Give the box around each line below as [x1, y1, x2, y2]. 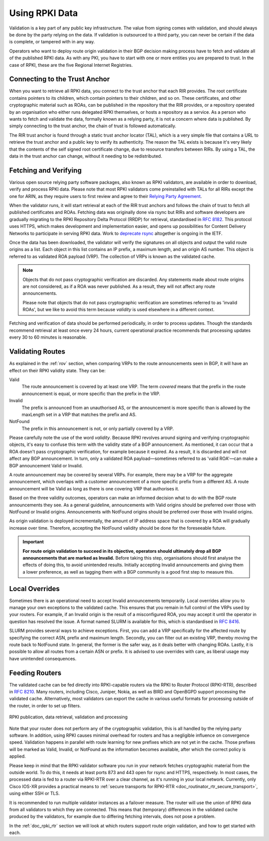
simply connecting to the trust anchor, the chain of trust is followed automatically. [9, 123, 176, 129]
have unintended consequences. [9, 655, 77, 661]
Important [22, 539, 44, 545]
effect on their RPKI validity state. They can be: [9, 367, 106, 374]
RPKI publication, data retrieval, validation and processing [9, 714, 128, 720]
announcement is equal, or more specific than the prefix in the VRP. [21, 391, 160, 397]
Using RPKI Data [9, 7, 78, 18]
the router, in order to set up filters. [9, 702, 81, 708]
